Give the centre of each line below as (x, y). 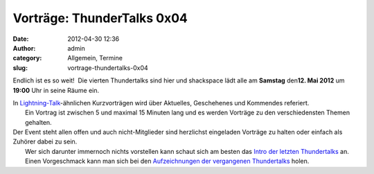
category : (27, 58)
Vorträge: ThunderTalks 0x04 (100, 18)
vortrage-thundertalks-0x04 (108, 68)
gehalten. (38, 122)
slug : (20, 68)
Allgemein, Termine (95, 58)
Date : (21, 39)
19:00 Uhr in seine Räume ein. (56, 90)
